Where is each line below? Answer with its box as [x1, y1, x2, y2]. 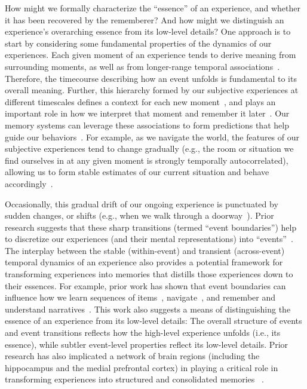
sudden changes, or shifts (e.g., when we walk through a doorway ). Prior [5, 209, 274, 222]
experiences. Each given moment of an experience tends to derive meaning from [5, 48, 296, 61]
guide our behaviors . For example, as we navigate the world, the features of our [5, 130, 299, 143]
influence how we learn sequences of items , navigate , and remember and [5, 291, 275, 304]
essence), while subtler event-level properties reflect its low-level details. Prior [5, 338, 288, 350]
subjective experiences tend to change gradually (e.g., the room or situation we [5, 142, 294, 155]
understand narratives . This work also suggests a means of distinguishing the [5, 302, 291, 315]
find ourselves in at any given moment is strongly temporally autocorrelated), [5, 154, 288, 166]
